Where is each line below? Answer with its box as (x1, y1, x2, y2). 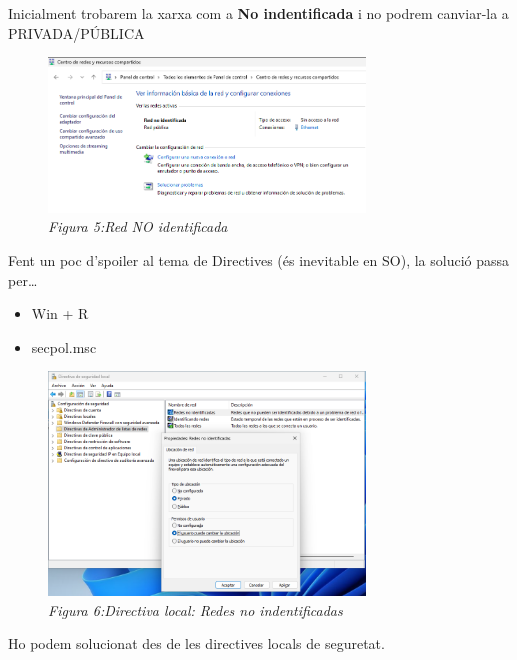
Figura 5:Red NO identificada (48, 216, 228, 237)
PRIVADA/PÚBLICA (8, 22, 145, 43)
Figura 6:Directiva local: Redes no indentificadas (48, 599, 343, 620)
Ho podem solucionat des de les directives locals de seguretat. (8, 633, 385, 654)
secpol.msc (31, 336, 97, 357)
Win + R (31, 303, 89, 324)
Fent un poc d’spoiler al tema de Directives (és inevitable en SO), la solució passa (8, 250, 510, 271)
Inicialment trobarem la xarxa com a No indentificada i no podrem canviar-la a (8, 3, 509, 23)
